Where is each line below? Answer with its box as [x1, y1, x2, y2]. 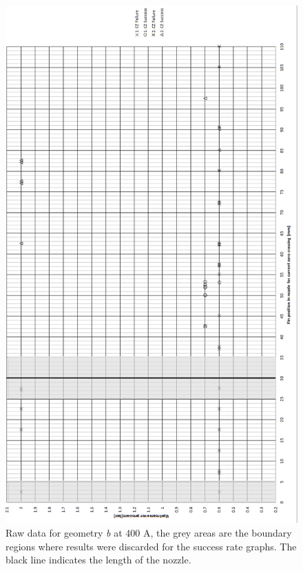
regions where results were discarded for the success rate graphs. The [6, 539, 297, 553]
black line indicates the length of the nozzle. [6, 552, 191, 567]
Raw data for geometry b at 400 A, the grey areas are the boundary [6, 526, 292, 540]
